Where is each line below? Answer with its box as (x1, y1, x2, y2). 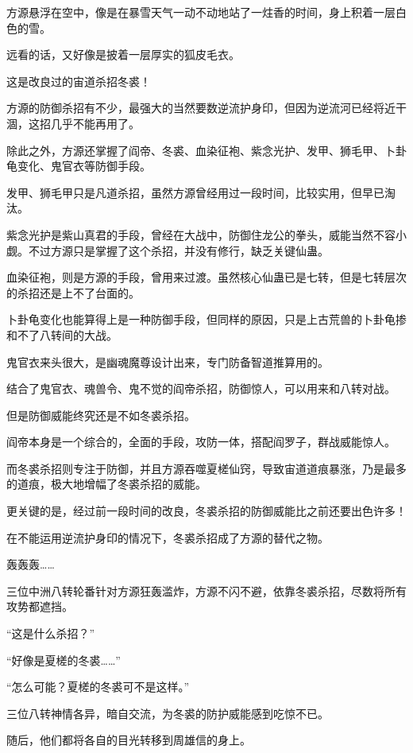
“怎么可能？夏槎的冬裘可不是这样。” (6, 678, 190, 695)
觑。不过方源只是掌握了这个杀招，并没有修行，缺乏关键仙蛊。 (6, 242, 329, 258)
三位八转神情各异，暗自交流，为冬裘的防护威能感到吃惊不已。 (6, 704, 329, 721)
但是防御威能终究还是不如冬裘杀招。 (6, 406, 195, 423)
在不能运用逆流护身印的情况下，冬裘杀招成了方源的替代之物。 (6, 529, 329, 545)
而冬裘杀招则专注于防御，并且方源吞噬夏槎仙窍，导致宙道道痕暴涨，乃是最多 (6, 460, 407, 476)
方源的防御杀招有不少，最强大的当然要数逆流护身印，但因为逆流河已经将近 (6, 99, 396, 116)
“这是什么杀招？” (6, 625, 95, 642)
